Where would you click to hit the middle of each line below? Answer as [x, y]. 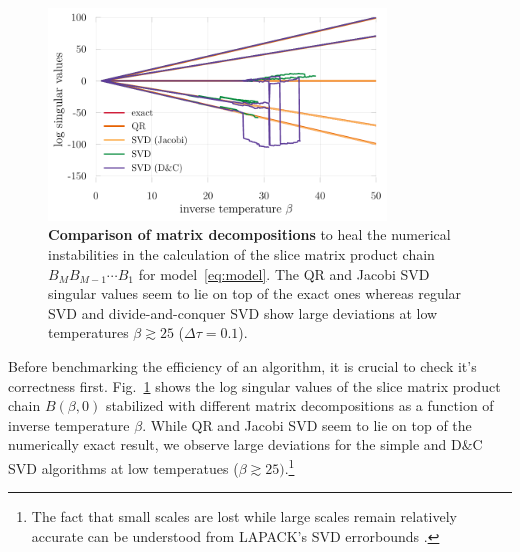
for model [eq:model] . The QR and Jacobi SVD [284, 273]
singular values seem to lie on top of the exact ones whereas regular [255, 293]
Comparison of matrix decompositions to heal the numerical [249, 234]
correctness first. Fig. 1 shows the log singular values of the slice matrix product [254, 385]
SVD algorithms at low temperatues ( [123, 467]
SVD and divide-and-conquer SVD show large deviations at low [243, 312]
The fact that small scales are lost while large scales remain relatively [244, 516]
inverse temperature [69, 424]
